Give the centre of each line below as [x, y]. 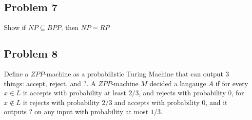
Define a [16, 74]
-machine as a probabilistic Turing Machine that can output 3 [136, 74]
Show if [15, 27]
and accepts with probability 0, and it [171, 102]
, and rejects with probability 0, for [191, 93]
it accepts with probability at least [75, 93]
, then [70, 27]
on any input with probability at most [91, 112]
